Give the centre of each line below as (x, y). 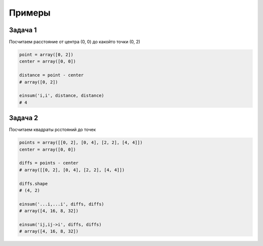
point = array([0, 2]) (46, 55)
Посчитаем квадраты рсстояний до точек (52, 130)
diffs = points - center (49, 163)
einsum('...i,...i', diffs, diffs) (62, 204)
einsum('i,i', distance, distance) (62, 96)
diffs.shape (34, 184)
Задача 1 (23, 30)
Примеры (30, 13)
